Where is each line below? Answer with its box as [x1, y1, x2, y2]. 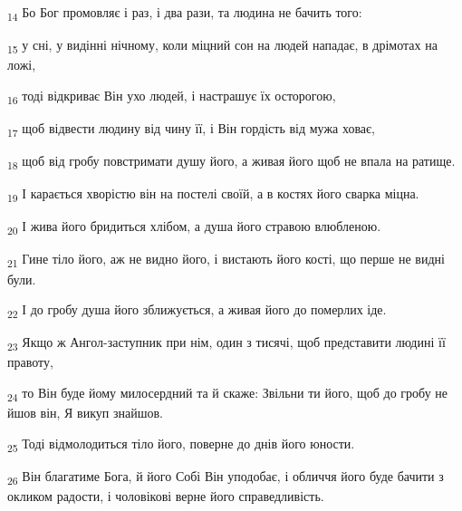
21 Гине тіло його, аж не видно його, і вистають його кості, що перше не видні [7, 249, 445, 271]
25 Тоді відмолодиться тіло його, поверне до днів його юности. [7, 433, 355, 455]
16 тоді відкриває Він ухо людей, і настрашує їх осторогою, [7, 85, 336, 107]
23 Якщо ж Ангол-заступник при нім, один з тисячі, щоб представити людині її [7, 333, 446, 354]
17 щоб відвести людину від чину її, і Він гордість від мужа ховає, [7, 118, 375, 140]
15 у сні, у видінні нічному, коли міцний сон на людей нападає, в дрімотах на [7, 35, 438, 56]
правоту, [7, 352, 53, 371]
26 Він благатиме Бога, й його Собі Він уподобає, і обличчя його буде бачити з [7, 466, 444, 487]
